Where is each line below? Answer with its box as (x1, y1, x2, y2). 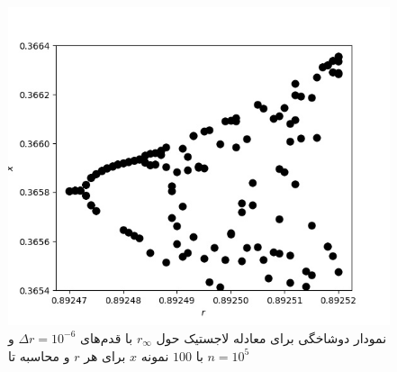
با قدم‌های (80, 328, 133, 347)
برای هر (84, 346, 126, 365)
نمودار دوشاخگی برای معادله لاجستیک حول (156, 328, 387, 347)
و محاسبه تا (8, 346, 70, 365)
